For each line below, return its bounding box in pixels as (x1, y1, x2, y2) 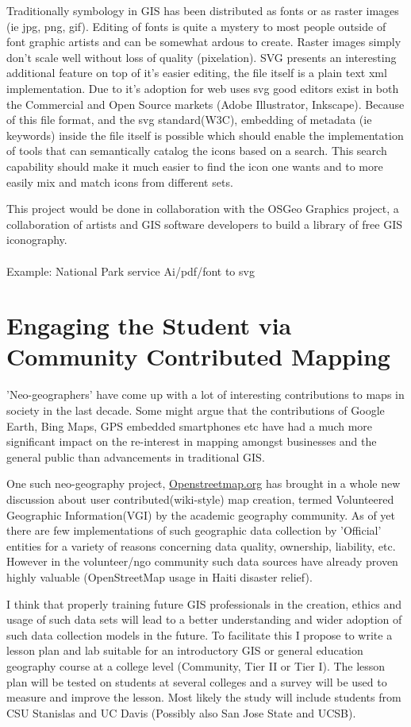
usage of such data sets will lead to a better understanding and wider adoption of (6, 611, 402, 628)
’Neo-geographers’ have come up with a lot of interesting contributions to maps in (6, 386, 405, 403)
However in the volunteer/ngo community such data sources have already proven (6, 553, 398, 570)
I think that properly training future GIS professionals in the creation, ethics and (6, 595, 402, 612)
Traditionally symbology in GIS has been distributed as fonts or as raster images (6, 2, 399, 18)
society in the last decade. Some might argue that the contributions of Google (6, 402, 385, 418)
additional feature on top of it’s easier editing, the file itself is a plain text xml (6, 64, 387, 81)
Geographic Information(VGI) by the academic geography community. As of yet (6, 506, 395, 523)
